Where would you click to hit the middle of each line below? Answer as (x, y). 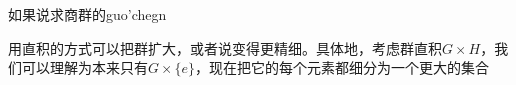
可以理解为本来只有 (84, 67)
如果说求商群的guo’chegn (87, 14)
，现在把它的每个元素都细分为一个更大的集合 (342, 67)
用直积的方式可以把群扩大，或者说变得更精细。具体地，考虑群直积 (225, 47)
